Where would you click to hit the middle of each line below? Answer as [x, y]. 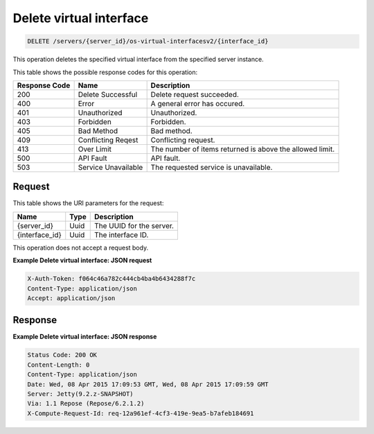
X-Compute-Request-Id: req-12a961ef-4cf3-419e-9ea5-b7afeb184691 [141, 413]
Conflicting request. [183, 140]
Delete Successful [108, 94]
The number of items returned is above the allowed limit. [243, 149]
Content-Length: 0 [59, 365]
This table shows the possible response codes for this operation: [105, 72]
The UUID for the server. [134, 225]
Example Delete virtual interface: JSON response [85, 337]
